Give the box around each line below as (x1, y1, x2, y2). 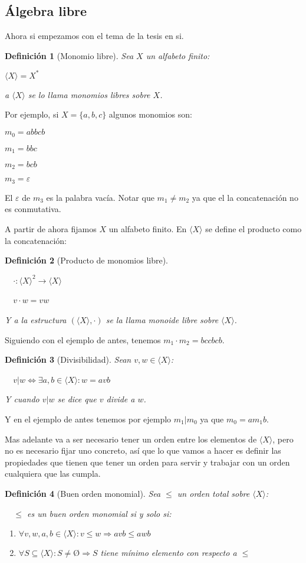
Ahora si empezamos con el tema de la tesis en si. (5, 30, 184, 42)
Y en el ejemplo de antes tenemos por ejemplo (5, 413, 172, 425)
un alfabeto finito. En (108, 223, 187, 235)
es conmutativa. (5, 203, 61, 215)
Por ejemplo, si (5, 108, 59, 121)
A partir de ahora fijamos (5, 223, 97, 235)
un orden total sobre (177, 487, 250, 499)
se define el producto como (205, 223, 302, 235)
